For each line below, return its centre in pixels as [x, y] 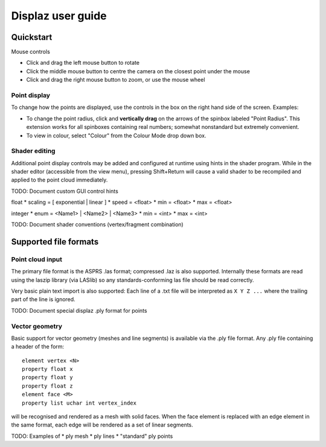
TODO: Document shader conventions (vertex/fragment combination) [97, 224]
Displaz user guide [59, 16]
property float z [47, 386]
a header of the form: [38, 347]
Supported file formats [55, 242]
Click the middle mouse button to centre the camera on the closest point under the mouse [138, 71]
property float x [47, 369]
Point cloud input [37, 259]
